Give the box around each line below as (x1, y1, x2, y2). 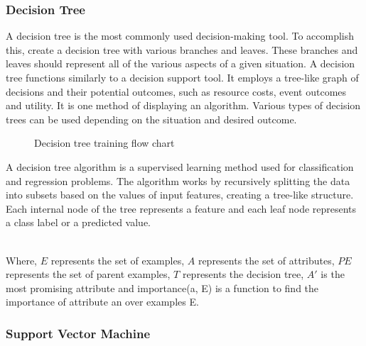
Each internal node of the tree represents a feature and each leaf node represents (6, 201, 357, 216)
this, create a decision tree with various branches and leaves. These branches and (6, 42, 358, 57)
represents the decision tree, (182, 267, 304, 281)
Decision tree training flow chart (34, 135, 175, 150)
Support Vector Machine (6, 324, 151, 342)
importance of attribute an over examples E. (6, 294, 199, 309)
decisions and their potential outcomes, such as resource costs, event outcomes (6, 84, 347, 99)
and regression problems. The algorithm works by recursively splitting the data (6, 173, 350, 188)
